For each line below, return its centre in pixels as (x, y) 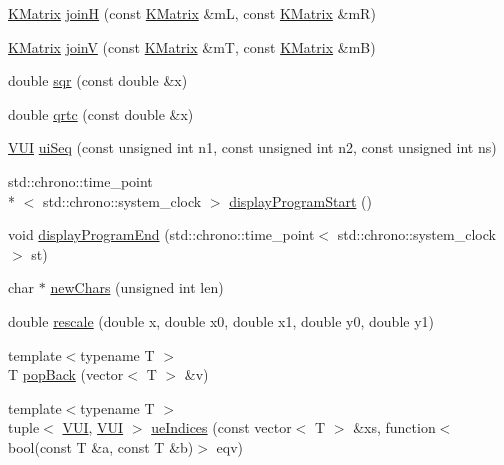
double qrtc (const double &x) (101, 113)
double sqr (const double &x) (98, 80)
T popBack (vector (66, 374)
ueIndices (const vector (221, 427)
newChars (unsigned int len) (137, 287)
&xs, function (394, 427)
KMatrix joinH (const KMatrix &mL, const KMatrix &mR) (192, 13)
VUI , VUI (93, 427)
